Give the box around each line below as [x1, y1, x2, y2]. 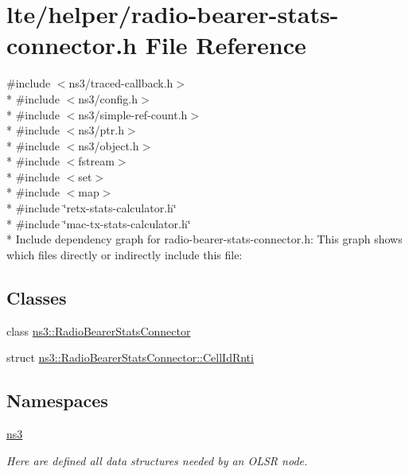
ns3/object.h [78, 137, 139, 153]
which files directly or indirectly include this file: [6, 246, 243, 262]
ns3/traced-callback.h [68, 75, 173, 91]
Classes [6, 285, 67, 309]
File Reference [145, 29, 306, 61]
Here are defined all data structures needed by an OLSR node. [6, 452, 308, 468]
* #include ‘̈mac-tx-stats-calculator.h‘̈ [6, 215, 191, 231]
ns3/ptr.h [78, 122, 124, 138]
